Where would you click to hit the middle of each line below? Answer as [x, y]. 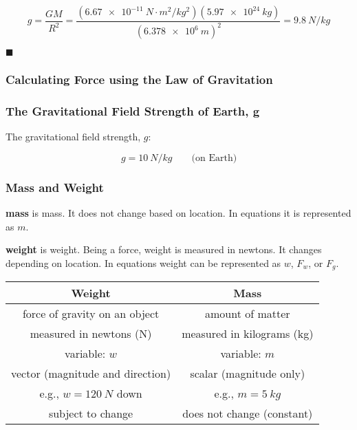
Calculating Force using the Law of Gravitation [139, 79]
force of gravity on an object [91, 314]
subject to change [91, 413]
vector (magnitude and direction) [91, 374]
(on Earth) [214, 159]
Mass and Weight [55, 187]
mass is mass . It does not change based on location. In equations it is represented [178, 213]
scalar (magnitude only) [248, 374]
